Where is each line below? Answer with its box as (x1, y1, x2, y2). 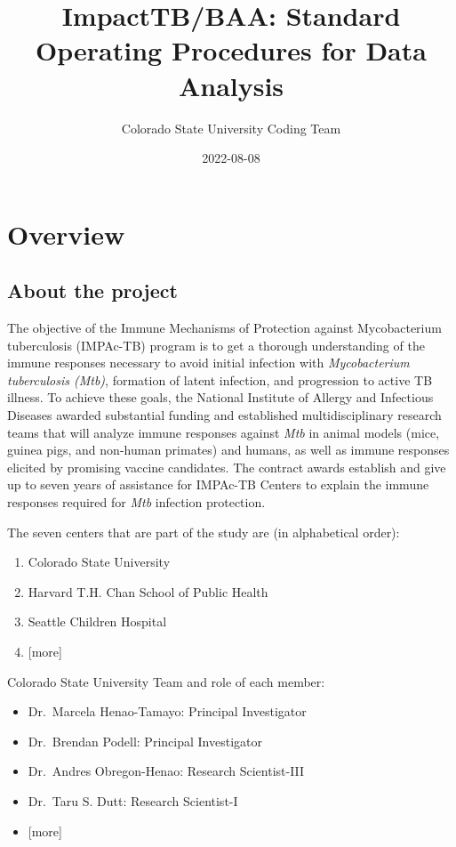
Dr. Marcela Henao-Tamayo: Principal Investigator (28, 702, 307, 721)
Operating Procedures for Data (36, 32, 427, 69)
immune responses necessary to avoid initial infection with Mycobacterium (7, 353, 410, 372)
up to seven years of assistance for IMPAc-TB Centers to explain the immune (7, 475, 429, 494)
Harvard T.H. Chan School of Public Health (28, 582, 268, 601)
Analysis (178, 67, 284, 103)
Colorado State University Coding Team (121, 118, 341, 137)
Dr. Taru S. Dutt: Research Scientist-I (28, 791, 238, 810)
